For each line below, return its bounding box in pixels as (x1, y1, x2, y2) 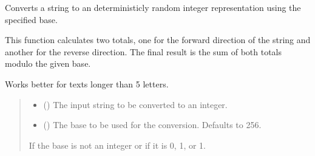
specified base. (5, 13, 58, 25)
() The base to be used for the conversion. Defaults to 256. (43, 118, 262, 131)
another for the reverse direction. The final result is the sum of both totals (5, 45, 282, 58)
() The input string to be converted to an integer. (43, 98, 228, 110)
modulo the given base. (5, 57, 91, 70)
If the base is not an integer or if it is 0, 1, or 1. (29, 138, 206, 151)
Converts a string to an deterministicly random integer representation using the (5, 1, 301, 13)
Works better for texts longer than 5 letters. (5, 77, 169, 90)
